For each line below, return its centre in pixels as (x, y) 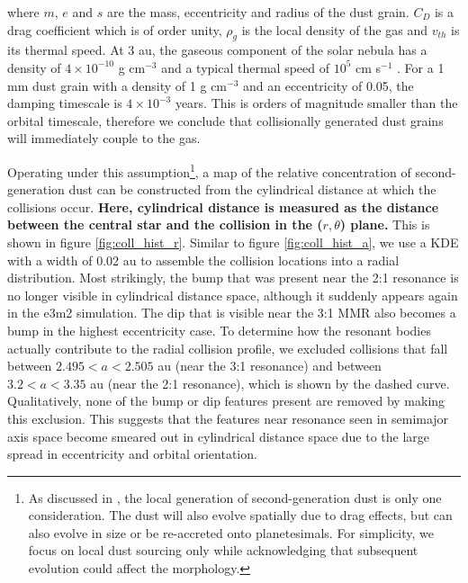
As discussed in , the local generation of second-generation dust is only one (235, 497)
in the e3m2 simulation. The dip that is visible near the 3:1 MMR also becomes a (232, 313)
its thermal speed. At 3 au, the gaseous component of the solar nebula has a (217, 50)
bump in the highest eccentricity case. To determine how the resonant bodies (219, 330)
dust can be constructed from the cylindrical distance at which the (252, 189)
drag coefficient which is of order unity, (115, 29)
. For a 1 (421, 67)
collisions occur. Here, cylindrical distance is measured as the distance (223, 206)
